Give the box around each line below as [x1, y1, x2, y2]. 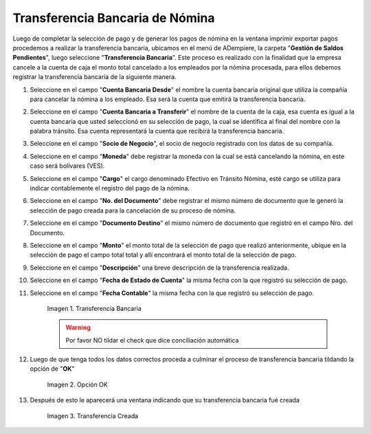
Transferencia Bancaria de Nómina [12, 10, 216, 25]
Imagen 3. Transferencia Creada [47, 411, 139, 420]
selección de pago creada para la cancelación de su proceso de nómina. [30, 206, 236, 215]
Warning [65, 323, 91, 332]
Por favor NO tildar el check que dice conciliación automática [65, 336, 239, 344]
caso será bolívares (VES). [30, 162, 105, 170]
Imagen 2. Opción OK [47, 380, 108, 389]
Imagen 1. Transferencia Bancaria [47, 304, 142, 312]
